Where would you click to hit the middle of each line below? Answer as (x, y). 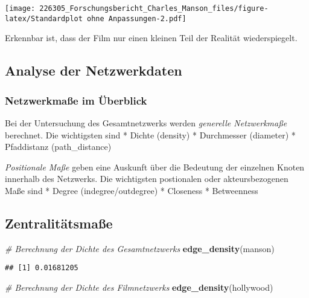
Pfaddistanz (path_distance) (58, 147)
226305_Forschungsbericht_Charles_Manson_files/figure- (154, 8)
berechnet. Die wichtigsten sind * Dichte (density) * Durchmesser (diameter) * (150, 134)
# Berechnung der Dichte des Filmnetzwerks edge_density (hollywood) (139, 287)
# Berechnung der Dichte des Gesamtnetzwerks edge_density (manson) (140, 248)
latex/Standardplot (44, 18)
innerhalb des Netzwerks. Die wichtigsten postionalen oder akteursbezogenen (147, 179)
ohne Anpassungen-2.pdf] (137, 18)
